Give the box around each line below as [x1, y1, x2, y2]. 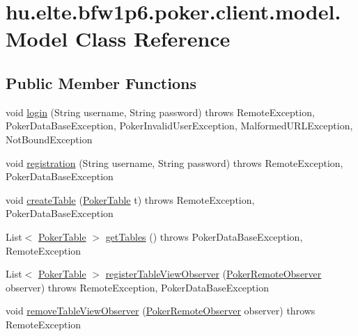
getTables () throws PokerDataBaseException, [105, 229, 303, 243]
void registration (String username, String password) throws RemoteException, [6, 155, 343, 170]
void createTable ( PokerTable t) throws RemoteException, [6, 192, 255, 207]
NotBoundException [6, 131, 93, 146]
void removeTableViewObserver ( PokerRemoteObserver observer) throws [6, 303, 316, 318]
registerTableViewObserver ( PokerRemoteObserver [105, 266, 322, 281]
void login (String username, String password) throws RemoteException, [6, 104, 315, 119]
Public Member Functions [6, 72, 196, 93]
